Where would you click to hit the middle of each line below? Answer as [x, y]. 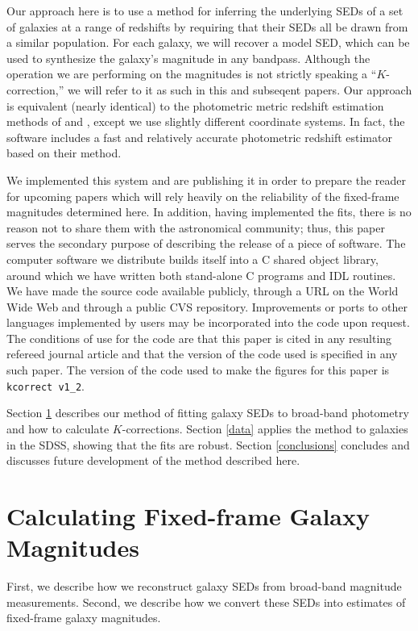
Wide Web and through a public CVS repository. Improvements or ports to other [207, 306]
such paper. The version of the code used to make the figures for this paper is [198, 370]
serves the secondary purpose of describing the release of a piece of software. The [206, 243]
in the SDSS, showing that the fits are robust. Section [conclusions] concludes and [208, 444]
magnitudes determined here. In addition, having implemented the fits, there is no [209, 212]
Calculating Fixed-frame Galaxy [188, 515]
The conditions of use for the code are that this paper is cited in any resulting [199, 338]
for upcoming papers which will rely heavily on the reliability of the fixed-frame [203, 196]
